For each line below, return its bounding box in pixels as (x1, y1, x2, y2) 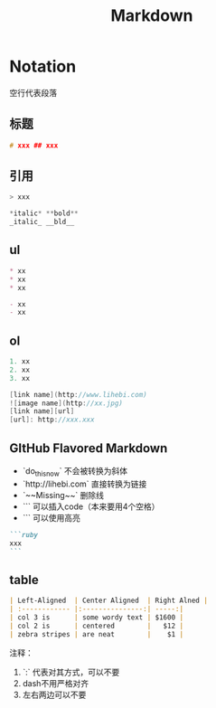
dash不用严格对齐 (22, 677, 89, 688)
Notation (9, 56, 77, 77)
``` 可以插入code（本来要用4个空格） (22, 501, 160, 512)
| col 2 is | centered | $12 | (9, 621, 183, 630)
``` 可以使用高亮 (22, 512, 81, 523)
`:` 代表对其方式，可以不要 (22, 666, 120, 677)
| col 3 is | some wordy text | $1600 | (9, 612, 183, 622)
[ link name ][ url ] (9, 407, 75, 416)
